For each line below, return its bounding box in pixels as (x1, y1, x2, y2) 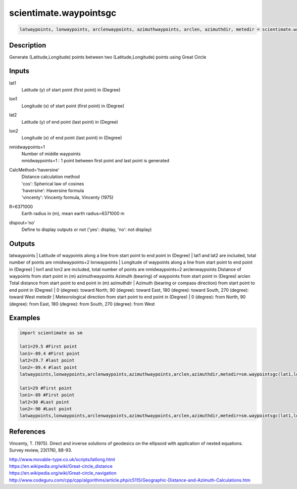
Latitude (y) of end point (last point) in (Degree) (21, 119, 118, 125)
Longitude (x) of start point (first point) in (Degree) (21, 103, 125, 109)
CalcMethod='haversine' (9, 167, 59, 173)
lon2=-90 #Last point (19, 406, 72, 411)
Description (9, 41, 47, 49)
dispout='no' (9, 220, 36, 225)
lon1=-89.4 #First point (19, 351, 80, 356)
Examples (9, 314, 41, 322)
